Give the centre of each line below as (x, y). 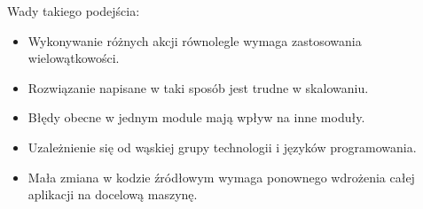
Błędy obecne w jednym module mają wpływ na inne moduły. (196, 117)
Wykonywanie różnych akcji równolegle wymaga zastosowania (195, 40)
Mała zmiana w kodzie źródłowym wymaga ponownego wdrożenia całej (221, 177)
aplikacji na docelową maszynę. (113, 194)
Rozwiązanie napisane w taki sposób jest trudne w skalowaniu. (198, 87)
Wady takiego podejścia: (74, 11)
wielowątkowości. (74, 58)
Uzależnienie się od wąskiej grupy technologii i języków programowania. (222, 147)
